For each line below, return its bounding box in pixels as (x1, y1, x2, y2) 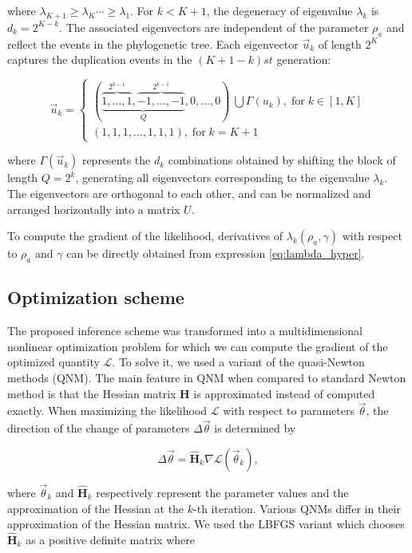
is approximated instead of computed (193, 385, 375, 401)
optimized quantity (7, 354, 100, 370)
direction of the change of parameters (7, 420, 190, 436)
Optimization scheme (7, 285, 184, 310)
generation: (276, 51, 331, 68)
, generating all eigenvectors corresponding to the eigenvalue (75, 169, 370, 186)
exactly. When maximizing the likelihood (7, 402, 208, 419)
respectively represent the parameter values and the (96, 484, 349, 500)
